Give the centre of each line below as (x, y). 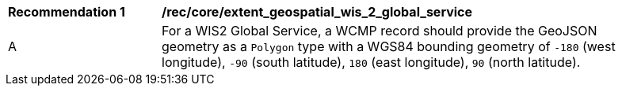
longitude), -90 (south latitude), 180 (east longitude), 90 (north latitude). (371, 62)
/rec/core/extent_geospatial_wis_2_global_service (317, 12)
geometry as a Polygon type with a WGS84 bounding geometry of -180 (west (389, 46)
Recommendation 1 (67, 12)
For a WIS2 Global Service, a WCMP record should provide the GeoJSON (380, 31)
